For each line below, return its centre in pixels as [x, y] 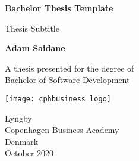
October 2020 [29, 153]
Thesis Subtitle [32, 28]
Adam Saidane [35, 48]
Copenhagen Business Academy [62, 130]
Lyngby [18, 118]
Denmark [22, 141]
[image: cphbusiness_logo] [58, 99]
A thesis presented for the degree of [69, 68]
